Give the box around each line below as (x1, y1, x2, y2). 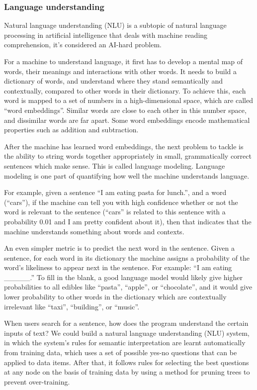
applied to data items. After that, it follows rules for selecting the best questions (4, 357, 249, 367)
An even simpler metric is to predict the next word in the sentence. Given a (4, 243, 235, 253)
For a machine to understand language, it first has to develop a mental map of (4, 56, 243, 66)
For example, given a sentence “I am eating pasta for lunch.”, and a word (4, 187, 227, 197)
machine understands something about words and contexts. (4, 226, 184, 236)
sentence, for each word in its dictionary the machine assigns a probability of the (4, 252, 250, 263)
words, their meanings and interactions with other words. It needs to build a (4, 66, 237, 76)
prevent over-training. (4, 376, 70, 387)
